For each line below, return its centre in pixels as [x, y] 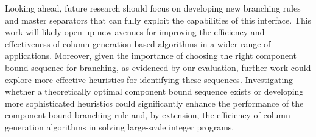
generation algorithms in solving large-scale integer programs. [120, 126]
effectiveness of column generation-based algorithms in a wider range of [138, 43]
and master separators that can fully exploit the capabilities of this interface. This [158, 20]
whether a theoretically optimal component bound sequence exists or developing [154, 91]
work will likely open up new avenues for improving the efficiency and [135, 32]
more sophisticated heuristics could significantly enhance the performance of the [154, 103]
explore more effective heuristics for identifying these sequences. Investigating [149, 79]
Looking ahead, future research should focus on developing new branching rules [153, 8]
